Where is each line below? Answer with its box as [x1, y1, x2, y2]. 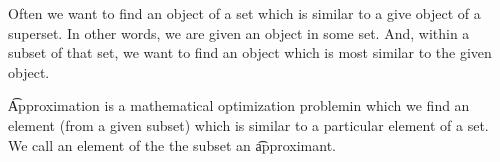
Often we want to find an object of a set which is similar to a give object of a [8, 3, 481, 23]
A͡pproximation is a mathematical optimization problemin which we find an [8, 95, 470, 116]
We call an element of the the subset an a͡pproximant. [8, 134, 337, 155]
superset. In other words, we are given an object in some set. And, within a [8, 22, 470, 43]
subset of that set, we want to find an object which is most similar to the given [8, 42, 492, 63]
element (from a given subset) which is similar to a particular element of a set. [8, 114, 489, 135]
